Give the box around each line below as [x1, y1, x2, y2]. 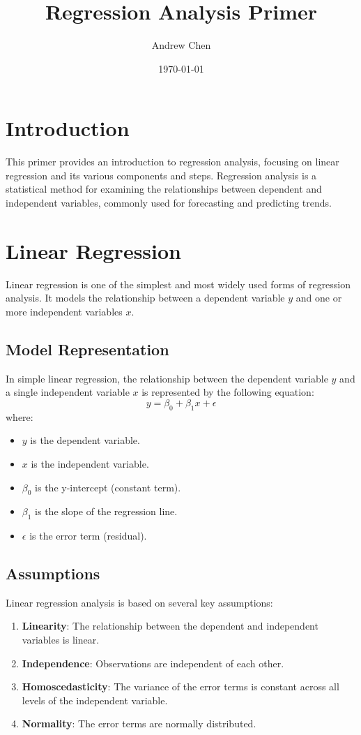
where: [6, 409, 33, 424]
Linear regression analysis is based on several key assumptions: [6, 595, 273, 609]
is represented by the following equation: [141, 385, 314, 399]
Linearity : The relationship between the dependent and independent [22, 618, 318, 633]
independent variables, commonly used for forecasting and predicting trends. [6, 195, 332, 210]
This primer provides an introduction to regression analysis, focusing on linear [6, 154, 339, 169]
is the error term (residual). [29, 528, 147, 543]
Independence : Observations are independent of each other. [22, 655, 284, 670]
